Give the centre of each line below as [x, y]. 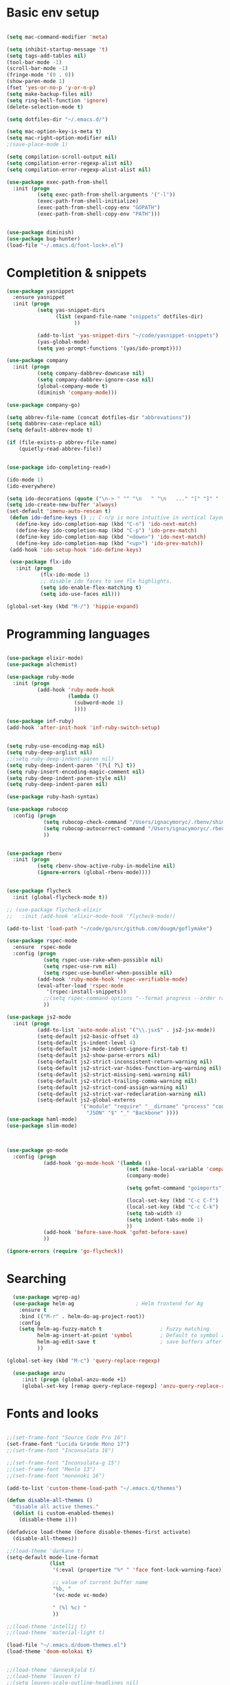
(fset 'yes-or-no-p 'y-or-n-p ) [51, 88]
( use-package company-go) [43, 405]
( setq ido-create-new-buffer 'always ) [62, 505]
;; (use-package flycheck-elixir [54, 910]
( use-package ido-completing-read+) [59, 467]
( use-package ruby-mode [41, 677]
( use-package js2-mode [39, 1017]
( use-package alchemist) [42, 665]
